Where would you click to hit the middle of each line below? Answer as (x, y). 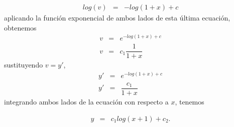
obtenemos (20, 27)
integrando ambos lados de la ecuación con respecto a (86, 102)
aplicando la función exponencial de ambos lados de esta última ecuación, (117, 18)
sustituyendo (24, 65)
